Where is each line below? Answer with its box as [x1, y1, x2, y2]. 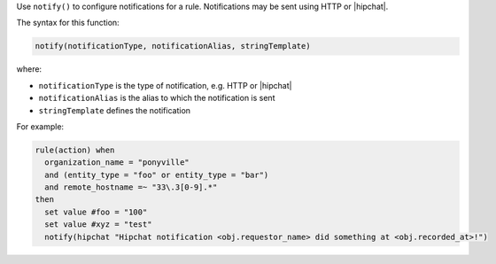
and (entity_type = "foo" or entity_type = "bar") [44, 169, 269, 180]
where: [16, 64, 43, 74]
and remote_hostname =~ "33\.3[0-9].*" [44, 182, 218, 192]
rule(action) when [35, 144, 115, 155]
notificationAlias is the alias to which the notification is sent [38, 93, 275, 104]
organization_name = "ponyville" [44, 158, 190, 167]
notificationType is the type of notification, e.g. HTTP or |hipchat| [38, 80, 292, 90]
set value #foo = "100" [44, 206, 148, 217]
